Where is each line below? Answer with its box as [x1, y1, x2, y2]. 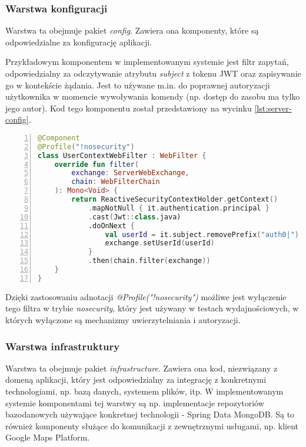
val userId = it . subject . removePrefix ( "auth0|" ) [105, 230, 299, 239]
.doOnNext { [88, 221, 135, 230]
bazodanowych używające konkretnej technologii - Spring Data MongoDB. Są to [5, 408, 295, 420]
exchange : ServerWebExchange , [71, 169, 189, 178]
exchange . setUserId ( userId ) [105, 239, 215, 248]
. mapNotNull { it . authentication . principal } [88, 203, 270, 212]
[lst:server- [254, 101, 292, 114]
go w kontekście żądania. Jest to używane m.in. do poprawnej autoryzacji [5, 78, 270, 91]
